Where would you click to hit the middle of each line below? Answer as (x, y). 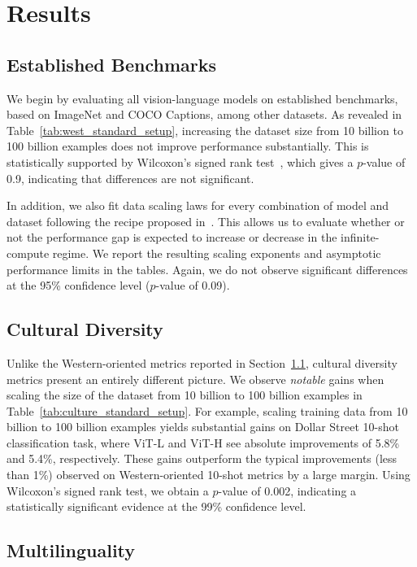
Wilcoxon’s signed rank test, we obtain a (108, 490)
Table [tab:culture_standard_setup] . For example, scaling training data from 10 (207, 410)
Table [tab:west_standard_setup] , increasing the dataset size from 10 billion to (205, 130)
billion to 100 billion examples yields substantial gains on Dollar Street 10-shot (203, 427)
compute (28, 253)
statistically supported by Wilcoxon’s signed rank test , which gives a (180, 161)
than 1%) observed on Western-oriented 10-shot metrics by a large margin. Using (208, 475)
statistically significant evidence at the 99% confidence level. (156, 506)
